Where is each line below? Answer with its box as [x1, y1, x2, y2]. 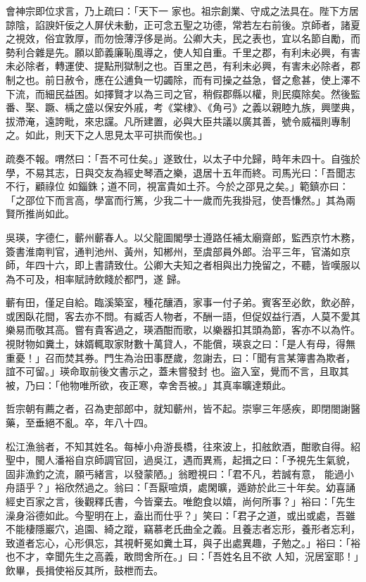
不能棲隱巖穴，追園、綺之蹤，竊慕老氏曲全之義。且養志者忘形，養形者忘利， [6, 521, 360, 536]
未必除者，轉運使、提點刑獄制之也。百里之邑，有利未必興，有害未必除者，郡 [6, 58, 360, 73]
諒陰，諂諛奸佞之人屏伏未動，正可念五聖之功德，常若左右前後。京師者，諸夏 [6, 17, 360, 32]
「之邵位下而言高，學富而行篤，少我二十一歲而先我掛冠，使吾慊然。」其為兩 [6, 192, 355, 207]
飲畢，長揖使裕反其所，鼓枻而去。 [6, 562, 163, 577]
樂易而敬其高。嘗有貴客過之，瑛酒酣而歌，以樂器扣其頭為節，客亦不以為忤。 [6, 322, 360, 337]
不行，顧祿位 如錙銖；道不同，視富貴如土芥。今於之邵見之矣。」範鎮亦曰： [6, 179, 349, 194]
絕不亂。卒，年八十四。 [44, 415, 153, 430]
